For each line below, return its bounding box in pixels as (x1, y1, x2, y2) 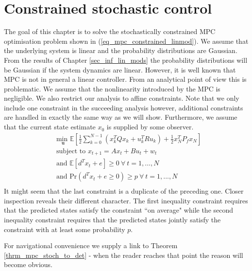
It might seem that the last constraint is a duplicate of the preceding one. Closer (4, 186, 244, 196)
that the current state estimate (4, 122, 96, 132)
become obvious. (4, 259, 53, 270)
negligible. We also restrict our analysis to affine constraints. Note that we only (4, 93, 239, 103)
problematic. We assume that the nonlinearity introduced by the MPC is (4, 83, 220, 93)
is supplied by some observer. (106, 122, 194, 132)
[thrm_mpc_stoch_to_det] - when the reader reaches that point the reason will (4, 250, 243, 260)
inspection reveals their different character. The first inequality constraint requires (4, 195, 248, 205)
